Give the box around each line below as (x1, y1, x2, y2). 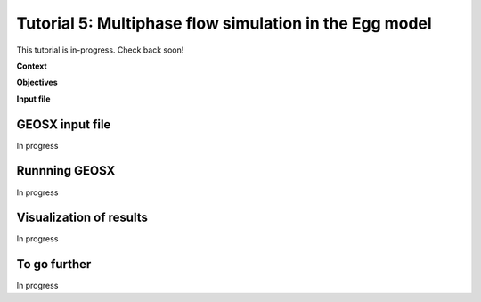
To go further (16, 257, 92, 272)
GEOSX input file (16, 117, 111, 132)
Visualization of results (16, 210, 149, 225)
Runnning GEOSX (16, 163, 116, 178)
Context (16, 61, 48, 71)
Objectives (16, 77, 58, 88)
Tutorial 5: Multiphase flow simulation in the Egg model (16, 13, 432, 33)
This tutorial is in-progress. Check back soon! (16, 45, 184, 55)
